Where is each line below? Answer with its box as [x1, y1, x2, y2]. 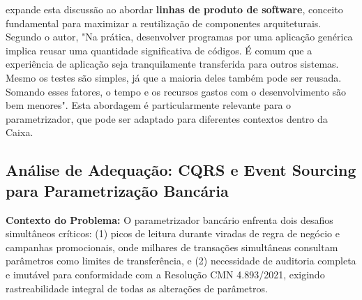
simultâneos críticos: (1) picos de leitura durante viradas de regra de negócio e [6, 226, 340, 241]
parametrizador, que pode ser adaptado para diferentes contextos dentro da [6, 111, 328, 126]
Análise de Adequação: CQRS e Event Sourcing [6, 159, 356, 181]
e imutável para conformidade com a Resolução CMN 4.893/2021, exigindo [6, 267, 325, 281]
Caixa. [6, 125, 33, 140]
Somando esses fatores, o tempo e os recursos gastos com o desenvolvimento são [6, 84, 347, 98]
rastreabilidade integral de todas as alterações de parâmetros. [6, 280, 268, 295]
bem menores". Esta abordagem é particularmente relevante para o [6, 98, 292, 112]
